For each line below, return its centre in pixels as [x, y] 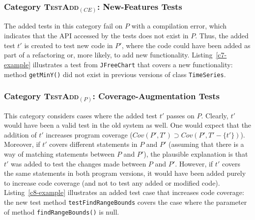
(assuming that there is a [206, 144]
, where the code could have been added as [186, 45]
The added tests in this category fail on [63, 26]
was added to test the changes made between [79, 163]
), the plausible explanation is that [196, 154]
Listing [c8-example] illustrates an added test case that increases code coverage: [124, 192]
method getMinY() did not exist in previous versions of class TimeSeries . [115, 74]
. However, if [194, 163]
